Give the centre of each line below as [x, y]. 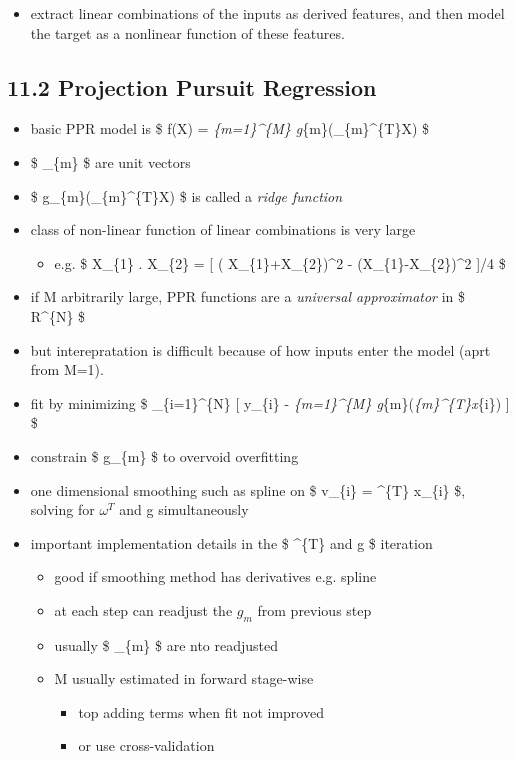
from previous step [314, 609]
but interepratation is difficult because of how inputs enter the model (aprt [260, 349]
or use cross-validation [146, 745]
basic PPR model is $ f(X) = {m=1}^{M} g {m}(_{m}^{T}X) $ [230, 128]
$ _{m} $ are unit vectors [110, 161]
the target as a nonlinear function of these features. [187, 32]
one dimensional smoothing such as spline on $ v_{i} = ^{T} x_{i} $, [248, 489]
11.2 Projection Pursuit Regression [192, 86]
